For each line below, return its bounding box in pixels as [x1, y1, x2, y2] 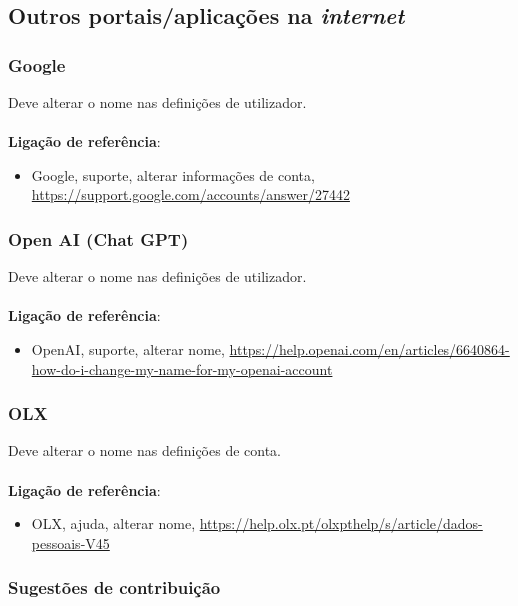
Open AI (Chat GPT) [8, 226, 189, 251]
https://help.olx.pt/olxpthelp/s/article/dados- [199, 513, 483, 534]
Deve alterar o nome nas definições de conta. [8, 440, 281, 461]
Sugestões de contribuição [8, 575, 221, 600]
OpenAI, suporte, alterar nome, [31, 338, 225, 359]
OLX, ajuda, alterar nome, [31, 513, 196, 534]
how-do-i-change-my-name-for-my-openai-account [31, 358, 333, 379]
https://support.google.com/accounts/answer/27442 [31, 184, 350, 205]
